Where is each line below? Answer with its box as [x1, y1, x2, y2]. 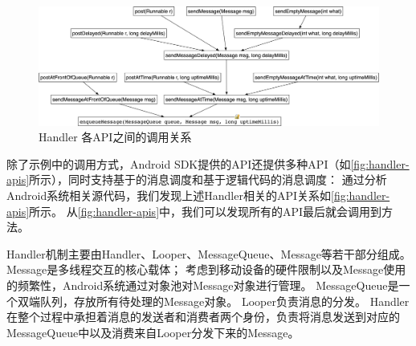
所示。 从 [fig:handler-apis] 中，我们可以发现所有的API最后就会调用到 [29, 202, 382, 219]
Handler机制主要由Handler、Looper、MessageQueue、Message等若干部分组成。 [6, 245, 411, 262]
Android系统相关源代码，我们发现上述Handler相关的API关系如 [6, 187, 331, 204]
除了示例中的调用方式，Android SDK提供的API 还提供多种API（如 [6, 155, 351, 172]
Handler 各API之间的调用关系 [39, 128, 192, 145]
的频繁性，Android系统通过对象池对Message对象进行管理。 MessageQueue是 [6, 276, 399, 293]
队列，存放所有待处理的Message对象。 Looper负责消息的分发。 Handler [39, 292, 410, 309]
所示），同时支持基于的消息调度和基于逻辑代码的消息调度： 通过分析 [29, 171, 387, 188]
